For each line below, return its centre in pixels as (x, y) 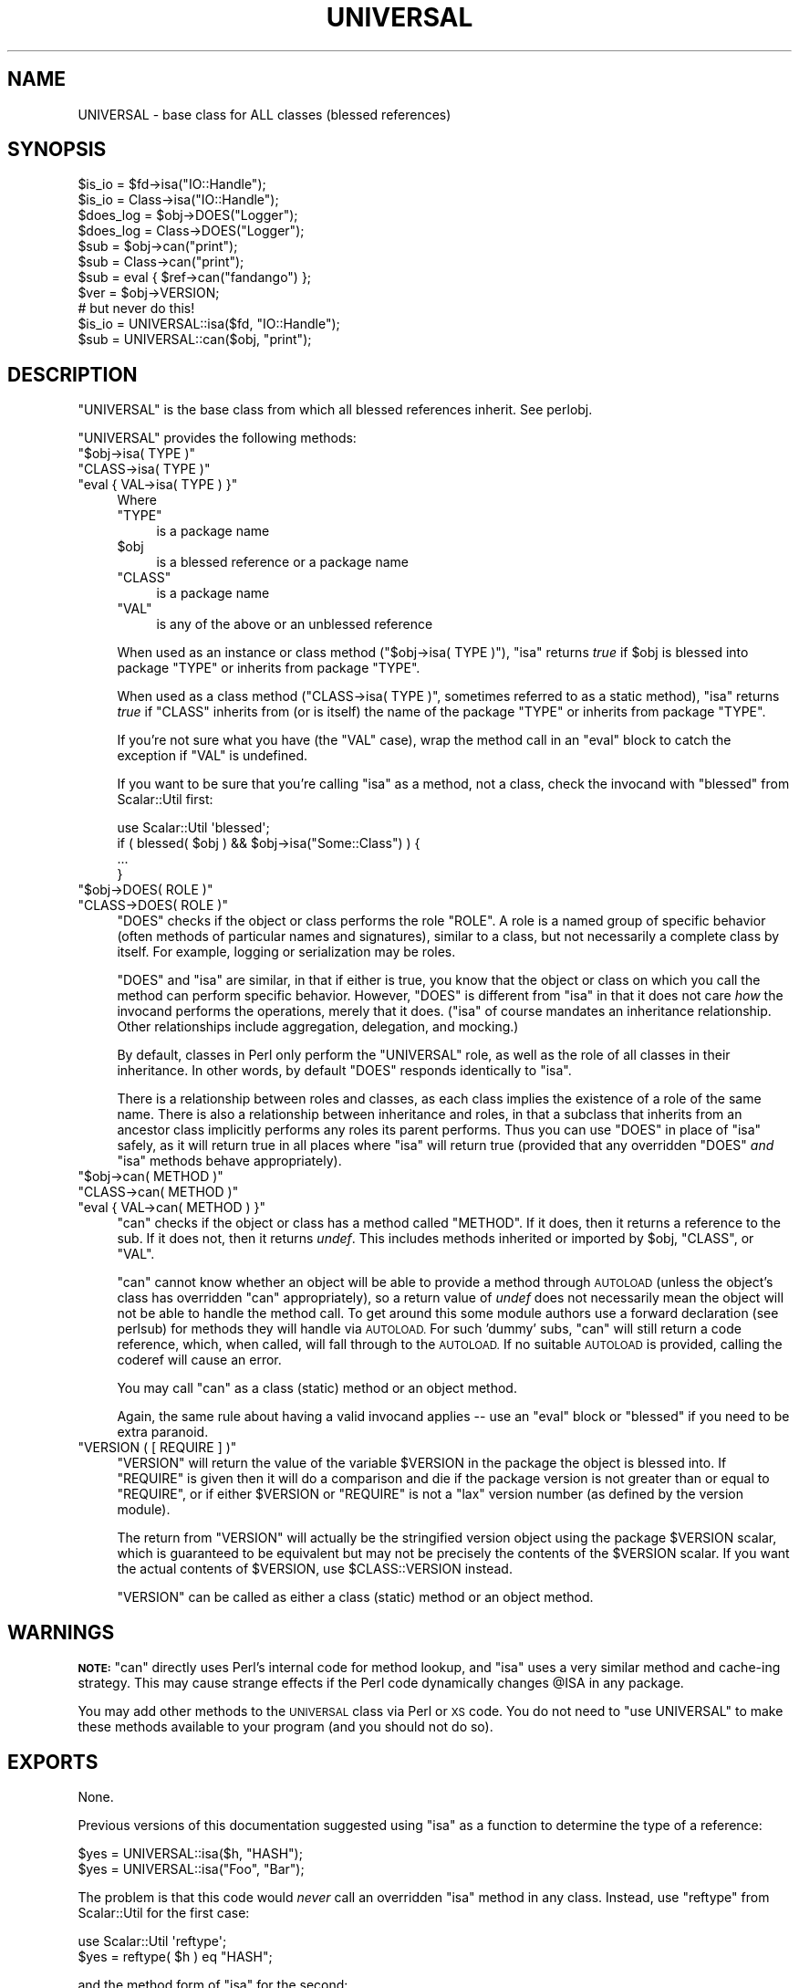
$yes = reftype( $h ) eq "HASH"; (175, 1956)
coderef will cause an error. (199, 1360)
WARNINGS (61, 1632)
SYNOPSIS (57, 150)
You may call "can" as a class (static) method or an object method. (317, 1388)
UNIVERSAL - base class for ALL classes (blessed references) (265, 114)
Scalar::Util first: (165, 800)
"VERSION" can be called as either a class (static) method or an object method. (355, 1597)
